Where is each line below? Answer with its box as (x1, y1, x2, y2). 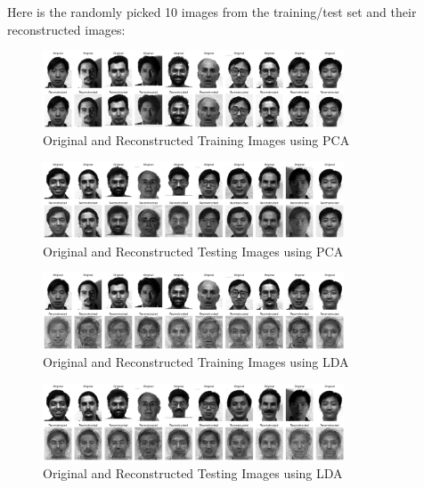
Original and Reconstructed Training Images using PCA (43, 131, 350, 150)
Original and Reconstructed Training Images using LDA (43, 353, 349, 371)
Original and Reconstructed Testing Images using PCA (43, 241, 344, 260)
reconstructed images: (7, 20, 126, 38)
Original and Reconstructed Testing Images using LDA (43, 464, 343, 483)
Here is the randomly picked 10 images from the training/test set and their (7, 3, 417, 20)
